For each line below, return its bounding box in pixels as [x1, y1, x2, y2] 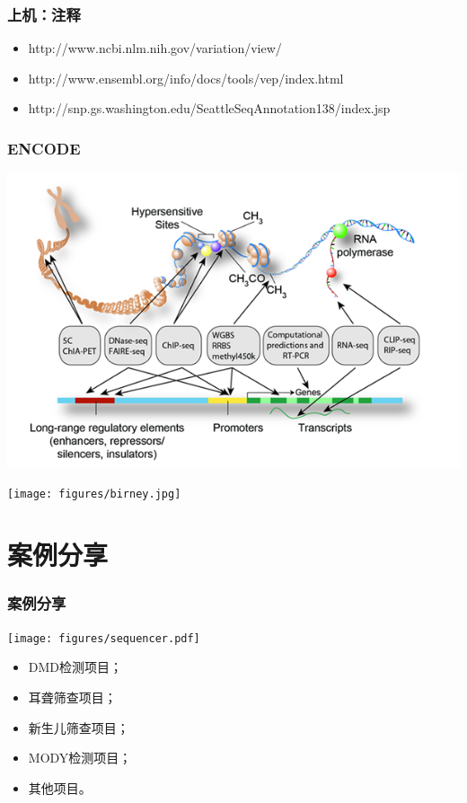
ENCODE [7, 137, 81, 159]
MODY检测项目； [28, 748, 132, 767]
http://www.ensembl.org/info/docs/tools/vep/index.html [28, 68, 344, 87]
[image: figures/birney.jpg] [7, 488, 181, 501]
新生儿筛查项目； [28, 718, 129, 737]
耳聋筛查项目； [28, 687, 117, 706]
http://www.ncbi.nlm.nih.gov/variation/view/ [28, 39, 282, 57]
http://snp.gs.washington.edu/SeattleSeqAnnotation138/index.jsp [28, 99, 391, 118]
